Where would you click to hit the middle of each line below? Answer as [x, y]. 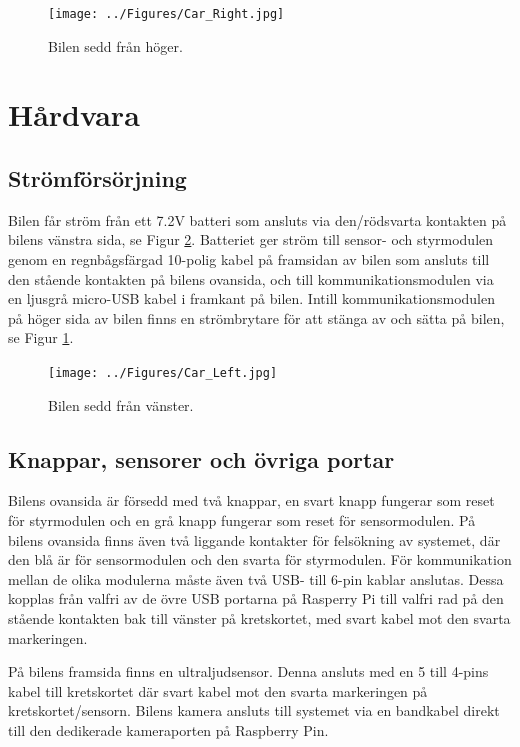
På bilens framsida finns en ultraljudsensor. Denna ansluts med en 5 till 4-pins [248, 671]
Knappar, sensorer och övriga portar [201, 458]
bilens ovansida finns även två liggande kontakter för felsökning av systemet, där [254, 539]
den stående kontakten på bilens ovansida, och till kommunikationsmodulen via [251, 278]
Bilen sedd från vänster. [121, 404]
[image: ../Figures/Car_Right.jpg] [166, 14]
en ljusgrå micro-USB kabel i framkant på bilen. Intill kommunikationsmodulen [252, 298]
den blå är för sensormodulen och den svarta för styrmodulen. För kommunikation [260, 559]
